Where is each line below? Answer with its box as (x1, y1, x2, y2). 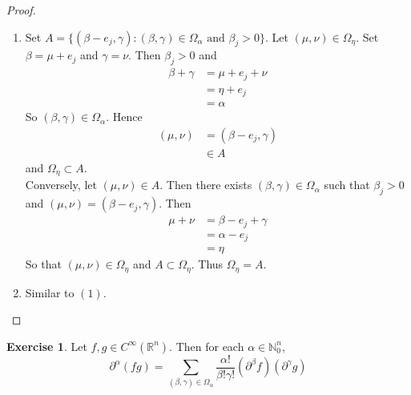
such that (324, 176, 370, 193)
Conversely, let (25, 176, 97, 193)
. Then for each (169, 337, 244, 354)
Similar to (25, 284, 75, 300)
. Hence (106, 108, 143, 125)
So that (25, 256, 62, 272)
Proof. (6, 2, 36, 18)
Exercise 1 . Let (6, 337, 87, 354)
